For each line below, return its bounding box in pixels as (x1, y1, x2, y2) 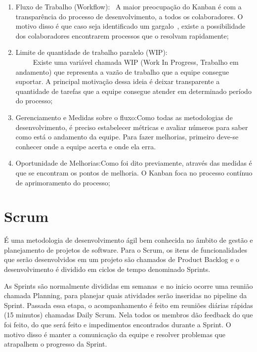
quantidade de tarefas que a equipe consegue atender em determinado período (15, 86, 252, 96)
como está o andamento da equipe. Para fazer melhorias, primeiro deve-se (15, 132, 239, 142)
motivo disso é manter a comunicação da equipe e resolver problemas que (4, 329, 226, 339)
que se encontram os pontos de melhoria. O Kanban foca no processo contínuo (15, 167, 253, 177)
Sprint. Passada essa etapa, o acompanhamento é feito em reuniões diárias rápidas (4, 300, 253, 310)
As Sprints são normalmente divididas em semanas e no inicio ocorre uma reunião (4, 280, 253, 291)
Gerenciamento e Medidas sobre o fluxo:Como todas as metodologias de (15, 112, 233, 122)
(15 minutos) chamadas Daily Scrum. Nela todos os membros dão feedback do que (4, 309, 253, 320)
